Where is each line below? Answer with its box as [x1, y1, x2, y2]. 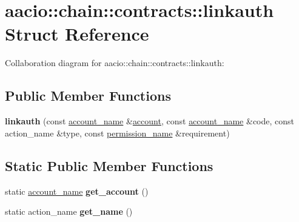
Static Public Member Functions [5, 156, 213, 175]
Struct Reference [5, 21, 149, 46]
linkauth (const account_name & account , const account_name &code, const [5, 115, 295, 127]
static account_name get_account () [5, 184, 149, 197]
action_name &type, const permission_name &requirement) [5, 126, 230, 139]
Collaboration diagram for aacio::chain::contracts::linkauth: [5, 56, 224, 69]
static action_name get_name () [5, 205, 133, 218]
